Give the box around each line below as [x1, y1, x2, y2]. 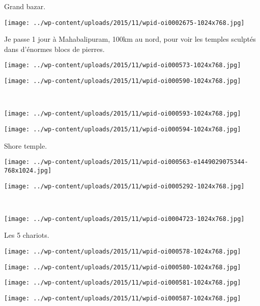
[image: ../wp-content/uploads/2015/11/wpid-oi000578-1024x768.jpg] [4, 248, 241, 256]
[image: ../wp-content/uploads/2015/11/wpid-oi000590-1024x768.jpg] [4, 77, 241, 85]
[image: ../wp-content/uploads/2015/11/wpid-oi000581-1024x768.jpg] [4, 279, 241, 287]
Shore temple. [4, 140, 47, 151]
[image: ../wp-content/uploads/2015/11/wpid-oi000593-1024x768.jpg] [4, 110, 241, 118]
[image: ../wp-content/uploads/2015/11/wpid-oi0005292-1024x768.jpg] [4, 182, 245, 190]
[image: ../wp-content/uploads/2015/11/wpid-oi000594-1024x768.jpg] [4, 126, 241, 133]
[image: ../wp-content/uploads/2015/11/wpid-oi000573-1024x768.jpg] [4, 62, 241, 69]
